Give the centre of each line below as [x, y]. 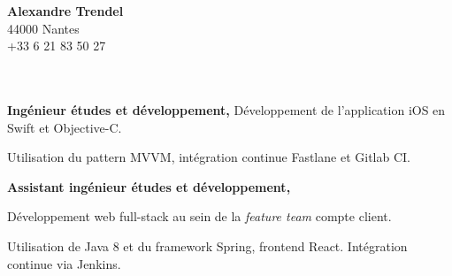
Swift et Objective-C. [65, 127]
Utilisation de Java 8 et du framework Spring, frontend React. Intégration [207, 245]
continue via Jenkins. [64, 263]
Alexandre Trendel [65, 11]
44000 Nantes [43, 28]
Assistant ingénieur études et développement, [149, 186]
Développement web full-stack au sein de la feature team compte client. [199, 216]
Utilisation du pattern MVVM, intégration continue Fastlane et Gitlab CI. [209, 157]
